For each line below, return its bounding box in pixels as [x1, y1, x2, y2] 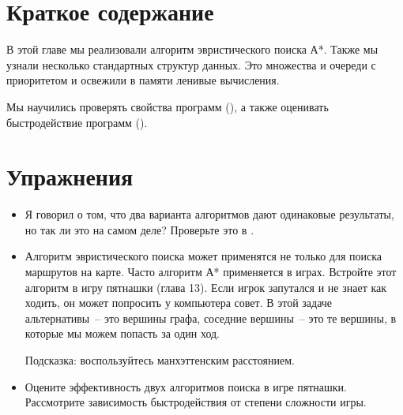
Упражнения [6, 160, 134, 193]
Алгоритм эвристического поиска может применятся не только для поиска [24, 248, 382, 264]
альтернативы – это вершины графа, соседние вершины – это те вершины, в [24, 309, 397, 326]
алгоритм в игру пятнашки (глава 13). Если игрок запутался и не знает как [24, 279, 387, 295]
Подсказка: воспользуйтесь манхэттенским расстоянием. [24, 351, 295, 368]
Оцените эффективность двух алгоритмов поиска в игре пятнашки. [24, 378, 347, 394]
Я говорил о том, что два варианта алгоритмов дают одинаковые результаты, [24, 206, 394, 222]
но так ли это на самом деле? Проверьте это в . [24, 221, 254, 237]
